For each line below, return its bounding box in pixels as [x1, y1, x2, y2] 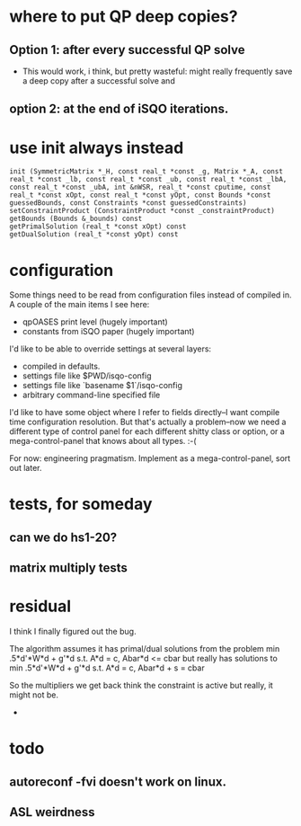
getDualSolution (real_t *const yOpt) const [9, 230, 179, 239]
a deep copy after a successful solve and [22, 75, 175, 86]
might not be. [9, 689, 58, 700]
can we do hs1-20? [9, 529, 118, 545]
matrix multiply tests [9, 560, 128, 576]
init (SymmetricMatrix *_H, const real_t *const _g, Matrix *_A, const [9, 167, 283, 176]
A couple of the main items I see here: [9, 299, 150, 310]
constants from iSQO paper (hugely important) [22, 326, 195, 337]
